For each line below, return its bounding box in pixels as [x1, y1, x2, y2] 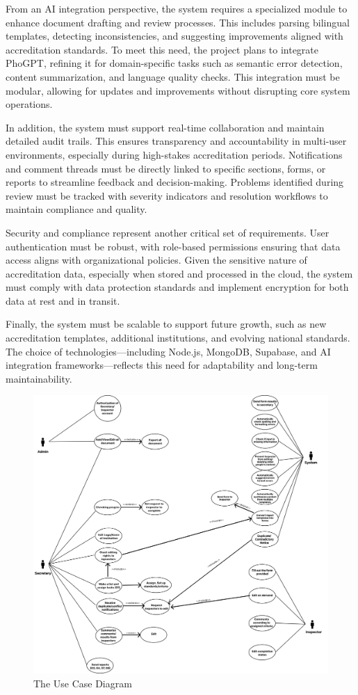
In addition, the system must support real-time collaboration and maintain [6, 120, 325, 134]
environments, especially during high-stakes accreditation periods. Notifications [6, 147, 343, 161]
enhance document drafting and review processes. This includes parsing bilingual [6, 15, 350, 29]
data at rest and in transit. [6, 293, 120, 307]
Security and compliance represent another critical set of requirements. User [6, 225, 329, 239]
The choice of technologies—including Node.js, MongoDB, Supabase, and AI [6, 344, 331, 358]
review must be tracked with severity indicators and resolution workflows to [6, 188, 328, 202]
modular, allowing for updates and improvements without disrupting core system [6, 83, 350, 97]
